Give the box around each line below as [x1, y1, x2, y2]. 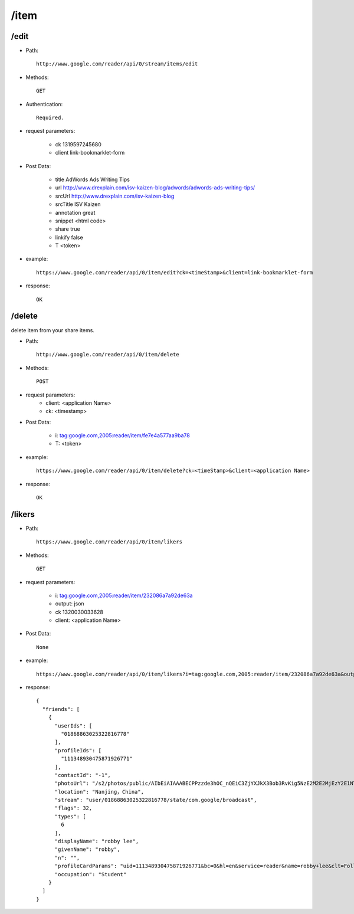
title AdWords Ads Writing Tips [55, 176, 130, 183]
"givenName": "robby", [54, 846, 120, 853]
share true [55, 225, 80, 232]
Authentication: [25, 100, 63, 107]
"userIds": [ [54, 722, 93, 729]
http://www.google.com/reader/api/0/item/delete [36, 351, 179, 358]
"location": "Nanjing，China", [54, 788, 145, 795]
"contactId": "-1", [54, 772, 112, 778]
